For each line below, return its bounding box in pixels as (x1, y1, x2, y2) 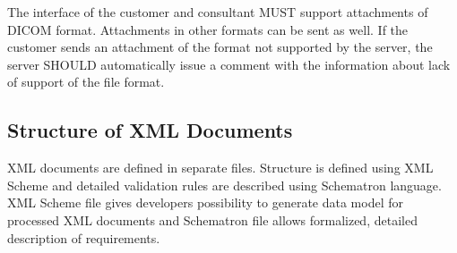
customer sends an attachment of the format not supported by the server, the (7, 38, 433, 56)
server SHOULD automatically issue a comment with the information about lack (7, 55, 451, 73)
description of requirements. (7, 228, 160, 247)
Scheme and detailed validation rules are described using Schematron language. (7, 175, 442, 194)
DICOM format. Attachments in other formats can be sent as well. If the (7, 20, 409, 38)
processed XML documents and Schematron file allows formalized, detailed (7, 210, 418, 229)
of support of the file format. (7, 72, 165, 91)
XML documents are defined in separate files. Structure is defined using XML (7, 158, 434, 177)
